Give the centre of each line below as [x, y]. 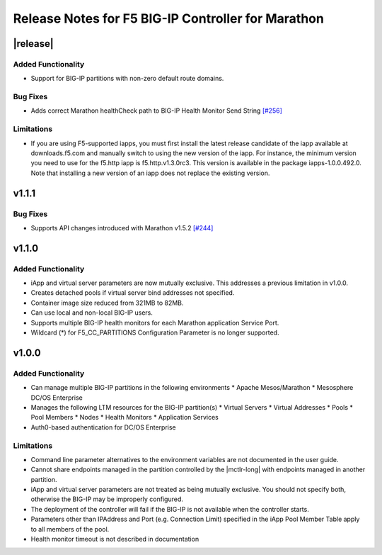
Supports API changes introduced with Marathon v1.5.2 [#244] [122, 228]
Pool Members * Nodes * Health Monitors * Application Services [125, 417]
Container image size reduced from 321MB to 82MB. [107, 303]
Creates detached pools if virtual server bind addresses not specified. [133, 293]
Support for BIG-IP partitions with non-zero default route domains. [127, 79]
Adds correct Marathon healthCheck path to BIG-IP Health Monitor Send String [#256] [156, 111]
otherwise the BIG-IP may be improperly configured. [107, 499]
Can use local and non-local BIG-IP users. [92, 313]
